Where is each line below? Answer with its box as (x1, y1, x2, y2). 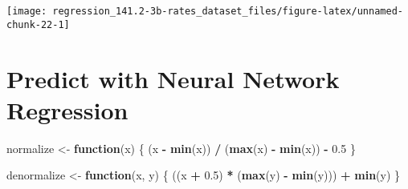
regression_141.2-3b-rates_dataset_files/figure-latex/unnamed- (52, 6, 403, 17)
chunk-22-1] (6, 18, 70, 30)
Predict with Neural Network (6, 62, 340, 94)
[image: (6, 6, 47, 17)
